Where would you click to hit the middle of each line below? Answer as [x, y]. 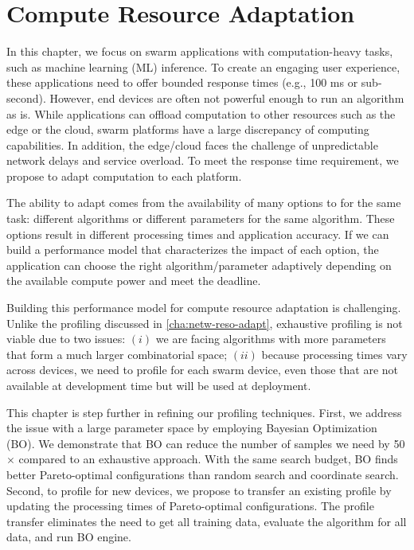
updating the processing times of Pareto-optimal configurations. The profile [190, 506]
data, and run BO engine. [69, 537]
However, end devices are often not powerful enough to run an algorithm [227, 98]
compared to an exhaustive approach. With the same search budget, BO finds [208, 459]
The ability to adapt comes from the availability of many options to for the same [204, 203]
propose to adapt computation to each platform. [124, 176]
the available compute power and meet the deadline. [134, 281]
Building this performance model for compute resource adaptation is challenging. [204, 308]
